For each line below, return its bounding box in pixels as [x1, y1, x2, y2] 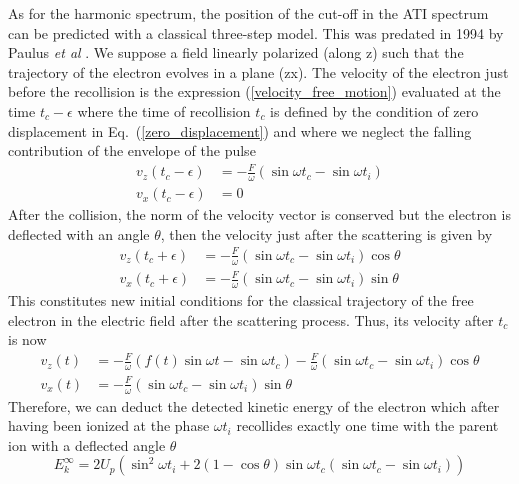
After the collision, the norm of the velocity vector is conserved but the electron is [8, 204, 511, 225]
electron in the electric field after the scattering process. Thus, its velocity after [8, 309, 494, 330]
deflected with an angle [8, 223, 150, 244]
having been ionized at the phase [8, 415, 210, 436]
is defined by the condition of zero [270, 100, 479, 121]
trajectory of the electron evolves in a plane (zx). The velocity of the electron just [8, 61, 509, 82]
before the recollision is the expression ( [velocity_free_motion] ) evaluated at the [8, 81, 501, 102]
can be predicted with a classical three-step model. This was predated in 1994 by [8, 22, 504, 43]
